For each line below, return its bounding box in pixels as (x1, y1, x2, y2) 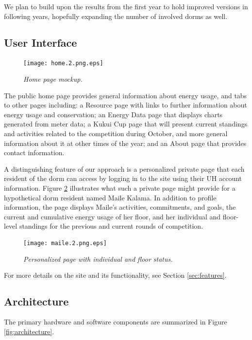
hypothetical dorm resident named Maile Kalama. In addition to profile (4, 192, 217, 202)
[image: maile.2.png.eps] (23, 239, 107, 247)
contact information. (4, 147, 65, 158)
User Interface (4, 35, 77, 50)
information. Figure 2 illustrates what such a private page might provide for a (4, 182, 235, 193)
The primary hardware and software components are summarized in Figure (4, 317, 227, 326)
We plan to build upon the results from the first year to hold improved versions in (4, 1, 248, 11)
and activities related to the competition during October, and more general (4, 128, 228, 139)
